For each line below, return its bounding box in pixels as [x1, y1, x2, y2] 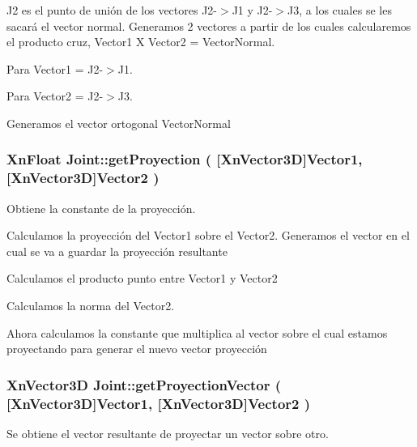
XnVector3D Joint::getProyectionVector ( [6, 374, 282, 394]
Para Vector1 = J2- [6, 60, 104, 77]
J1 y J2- [232, 2, 273, 18]
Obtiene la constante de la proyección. [6, 199, 196, 216]
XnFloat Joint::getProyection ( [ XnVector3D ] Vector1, [6, 149, 363, 169]
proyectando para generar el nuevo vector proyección [6, 340, 267, 357]
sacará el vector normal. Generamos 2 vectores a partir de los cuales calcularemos [6, 17, 411, 34]
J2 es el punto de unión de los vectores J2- [6, 2, 218, 18]
